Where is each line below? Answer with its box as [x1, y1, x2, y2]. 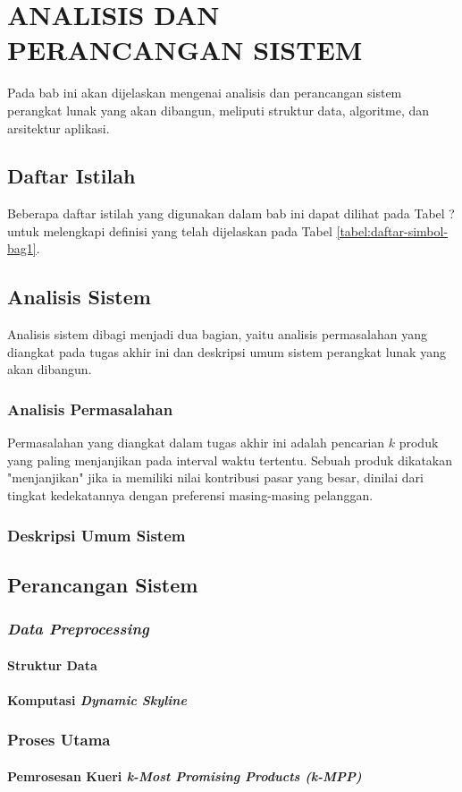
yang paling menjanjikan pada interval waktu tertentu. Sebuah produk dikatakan [7, 450, 453, 469]
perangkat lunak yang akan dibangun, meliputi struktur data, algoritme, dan [7, 100, 430, 119]
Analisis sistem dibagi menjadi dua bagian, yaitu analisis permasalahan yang [7, 325, 428, 344]
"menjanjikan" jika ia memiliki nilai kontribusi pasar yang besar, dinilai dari [7, 468, 424, 487]
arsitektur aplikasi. [7, 118, 110, 137]
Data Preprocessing [7, 617, 149, 640]
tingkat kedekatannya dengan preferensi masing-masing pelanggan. [7, 486, 374, 505]
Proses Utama [7, 728, 111, 751]
